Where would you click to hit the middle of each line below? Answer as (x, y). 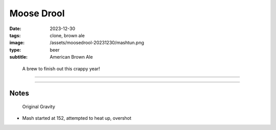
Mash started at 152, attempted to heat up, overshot (77, 118)
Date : (15, 29)
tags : (15, 35)
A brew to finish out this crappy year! (61, 68)
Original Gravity (39, 107)
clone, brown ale (67, 35)
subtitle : (19, 57)
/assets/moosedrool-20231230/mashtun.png (97, 43)
